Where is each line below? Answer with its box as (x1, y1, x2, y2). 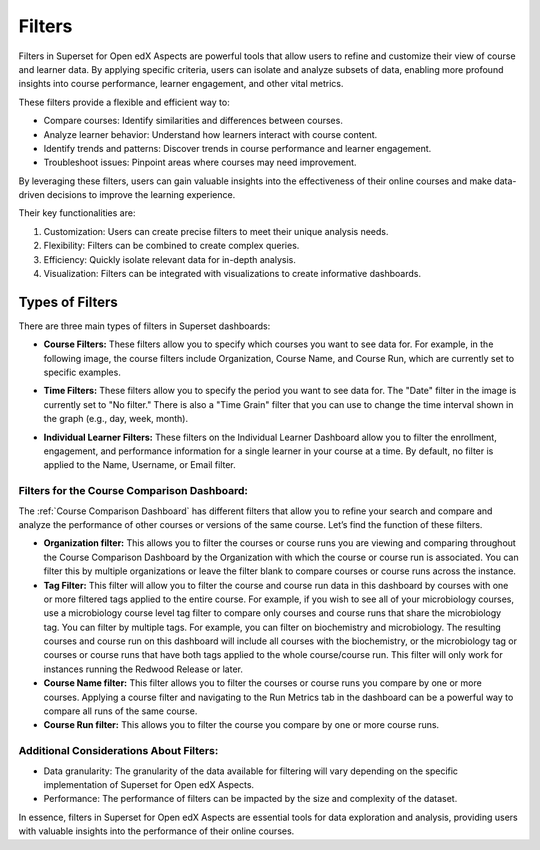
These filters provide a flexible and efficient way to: (18, 96, 230, 108)
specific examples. (43, 366, 122, 379)
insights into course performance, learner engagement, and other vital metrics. (18, 78, 344, 90)
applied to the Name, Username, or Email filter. (43, 459, 237, 471)
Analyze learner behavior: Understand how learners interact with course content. (43, 128, 378, 140)
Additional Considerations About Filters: (18, 744, 219, 758)
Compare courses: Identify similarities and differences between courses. (43, 115, 344, 127)
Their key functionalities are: (18, 207, 136, 219)
